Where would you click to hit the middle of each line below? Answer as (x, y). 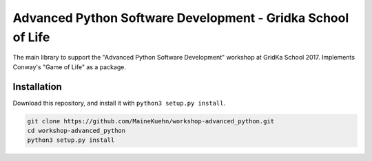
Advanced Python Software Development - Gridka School (181, 18)
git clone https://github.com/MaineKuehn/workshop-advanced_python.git (151, 121)
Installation (37, 87)
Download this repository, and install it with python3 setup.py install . (119, 103)
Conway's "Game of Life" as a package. (70, 67)
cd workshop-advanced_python (76, 131)
